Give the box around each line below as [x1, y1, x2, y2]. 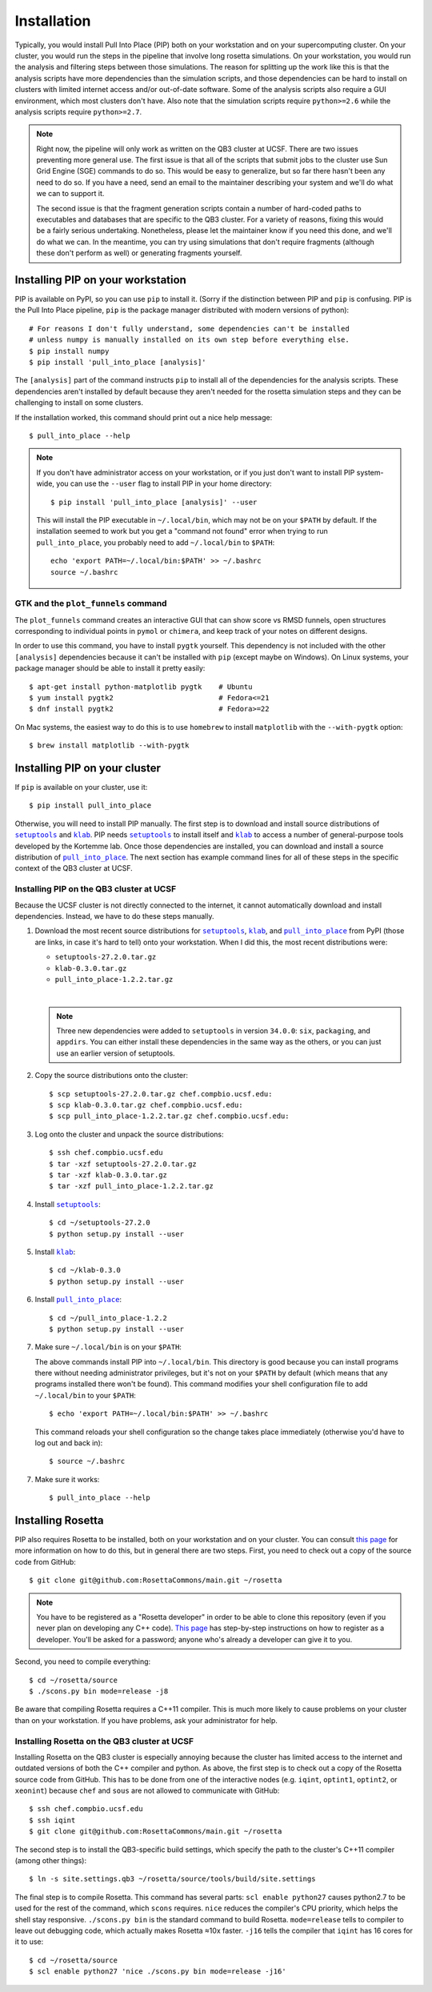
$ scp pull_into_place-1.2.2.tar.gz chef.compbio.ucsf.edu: [49, 1112, 290, 1120]
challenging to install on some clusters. [14, 398, 144, 407]
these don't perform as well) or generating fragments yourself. [36, 248, 242, 258]
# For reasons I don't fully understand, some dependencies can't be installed [29, 324, 350, 333]
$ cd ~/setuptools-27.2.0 [49, 1218, 151, 1228]
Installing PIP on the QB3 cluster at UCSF [14, 884, 177, 895]
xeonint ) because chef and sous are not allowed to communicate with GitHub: [14, 1786, 280, 1796]
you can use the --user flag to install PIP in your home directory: [56, 479, 272, 488]
